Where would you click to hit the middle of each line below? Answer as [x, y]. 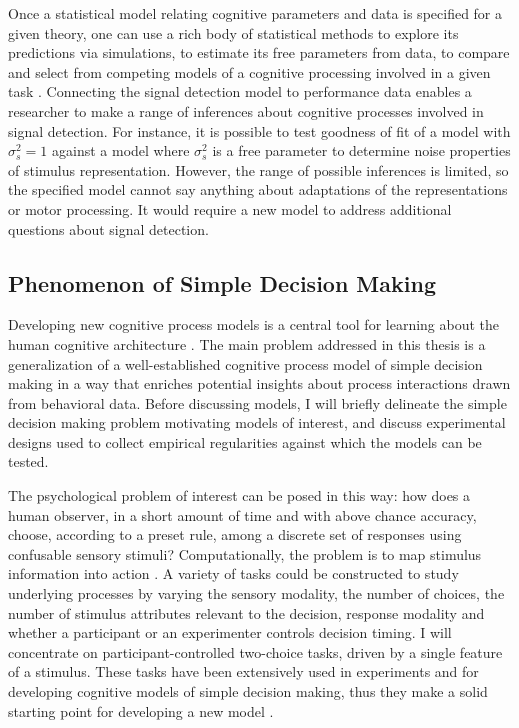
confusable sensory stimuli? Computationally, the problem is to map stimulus [245, 553]
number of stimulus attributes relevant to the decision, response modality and [246, 612]
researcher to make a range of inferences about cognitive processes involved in [246, 110]
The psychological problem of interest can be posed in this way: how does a [239, 495]
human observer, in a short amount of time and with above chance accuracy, [242, 514]
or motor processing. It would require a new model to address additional [230, 208]
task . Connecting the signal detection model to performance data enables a [240, 91]
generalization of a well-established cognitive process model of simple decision [245, 363]
